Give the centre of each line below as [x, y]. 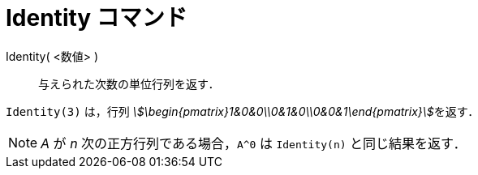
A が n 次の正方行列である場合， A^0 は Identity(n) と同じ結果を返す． [254, 143]
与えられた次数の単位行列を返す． [129, 83]
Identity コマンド [97, 18]
